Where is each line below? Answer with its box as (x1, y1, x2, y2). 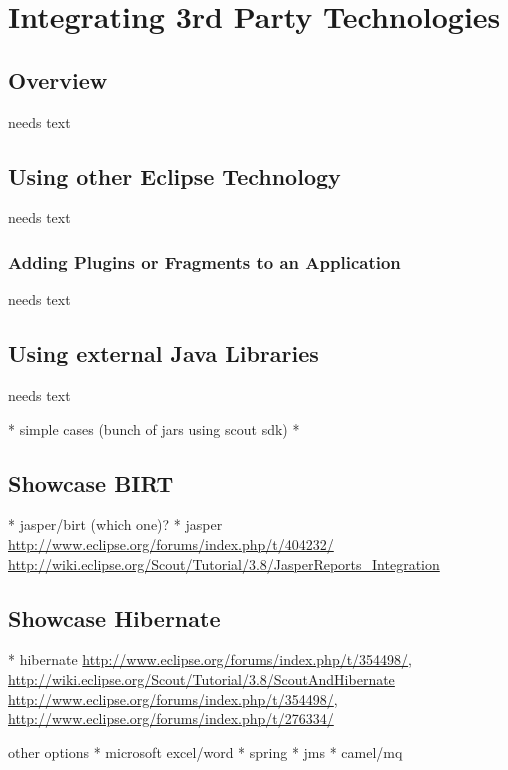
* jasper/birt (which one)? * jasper (8, 514, 223, 535)
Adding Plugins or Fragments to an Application (8, 249, 401, 274)
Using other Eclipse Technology (8, 160, 341, 191)
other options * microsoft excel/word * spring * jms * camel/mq (8, 741, 403, 762)
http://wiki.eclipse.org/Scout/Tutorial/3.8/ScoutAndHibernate (8, 668, 395, 689)
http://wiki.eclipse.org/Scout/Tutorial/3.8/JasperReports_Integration (8, 553, 440, 574)
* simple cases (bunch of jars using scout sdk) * (8, 418, 300, 439)
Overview (8, 64, 108, 95)
